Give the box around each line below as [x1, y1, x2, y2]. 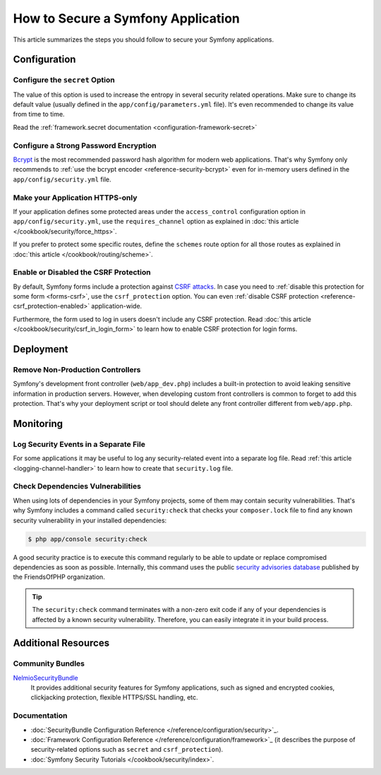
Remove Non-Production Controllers [13, 364, 141, 374]
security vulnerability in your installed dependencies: [13, 516, 167, 524]
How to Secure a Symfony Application [13, 11, 240, 26]
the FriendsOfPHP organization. [13, 572, 105, 582]
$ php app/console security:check [28, 535, 147, 543]
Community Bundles [13, 659, 85, 668]
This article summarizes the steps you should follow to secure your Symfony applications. [13, 35, 274, 44]
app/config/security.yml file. [13, 175, 111, 184]
